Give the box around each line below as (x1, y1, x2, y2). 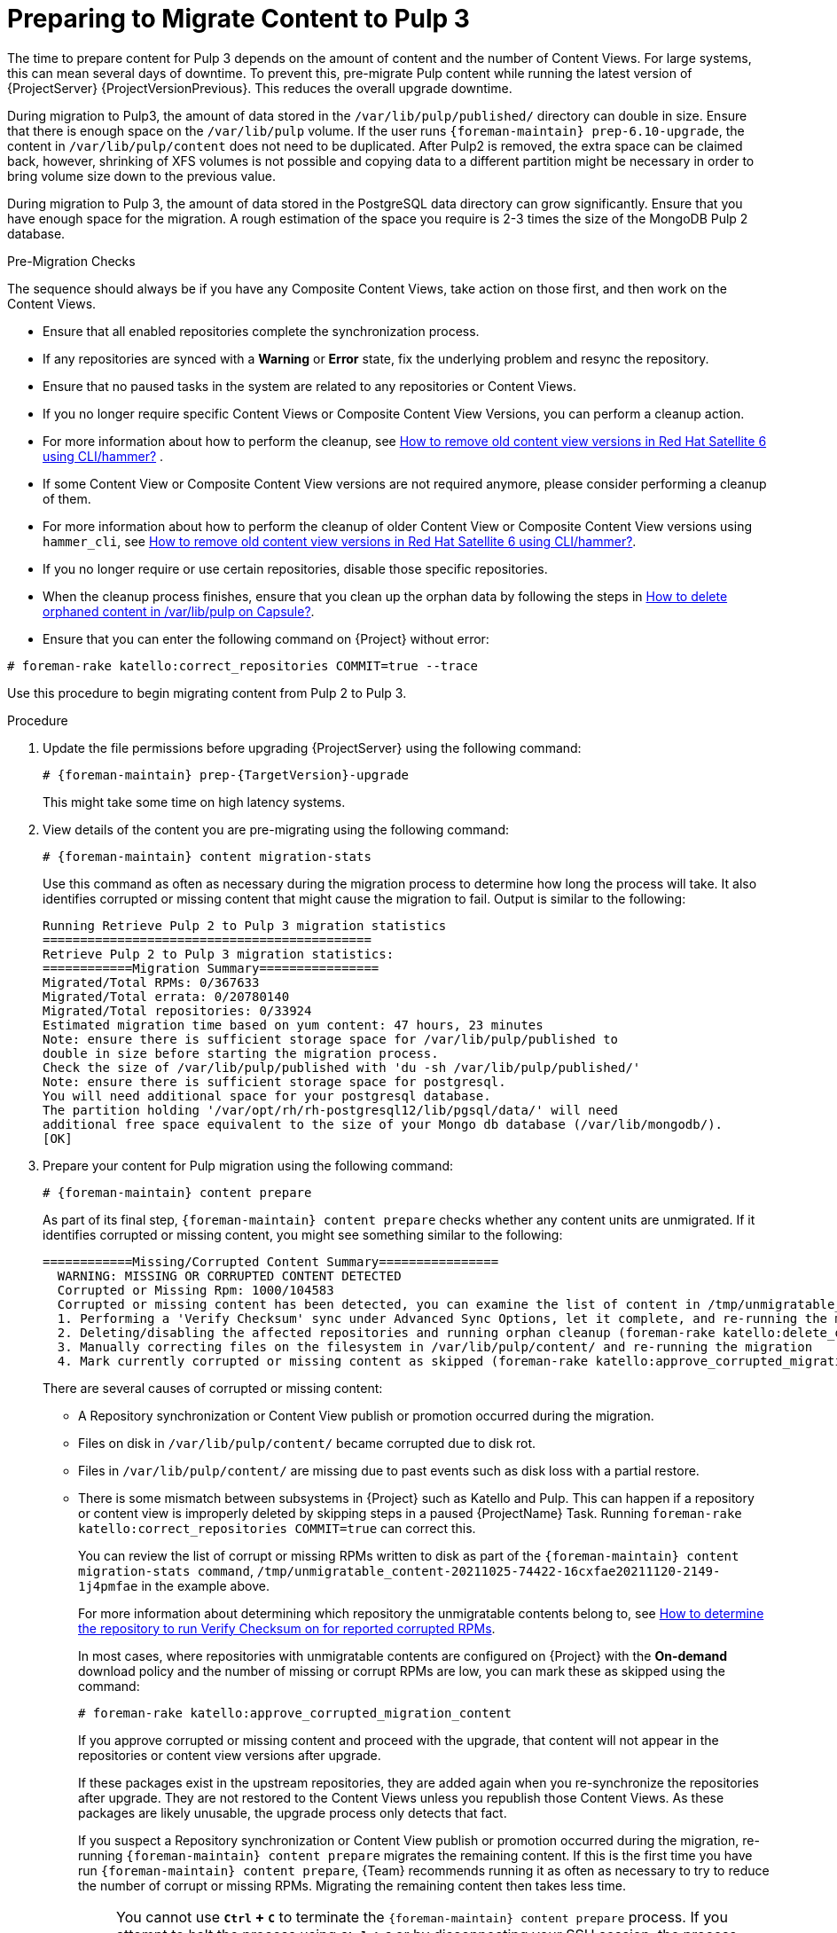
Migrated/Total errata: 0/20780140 (43, 989, 290, 1004)
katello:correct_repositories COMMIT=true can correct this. (78, 1520, 476, 1536)
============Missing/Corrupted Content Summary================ (43, 1254, 499, 1269)
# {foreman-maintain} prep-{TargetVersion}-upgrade (43, 767, 410, 782)
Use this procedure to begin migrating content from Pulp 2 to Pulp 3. (7, 685, 407, 700)
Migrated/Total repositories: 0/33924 (43, 1003, 312, 1018)
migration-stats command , (78, 1562, 254, 1578)
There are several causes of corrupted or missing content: (43, 1380, 383, 1396)
